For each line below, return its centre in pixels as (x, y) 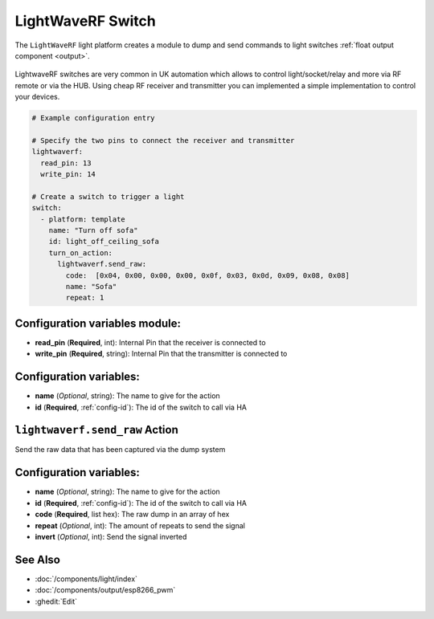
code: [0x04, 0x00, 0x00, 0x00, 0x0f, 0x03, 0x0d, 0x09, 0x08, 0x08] (207, 275)
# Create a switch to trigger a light (108, 196)
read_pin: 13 (66, 163)
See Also (37, 559)
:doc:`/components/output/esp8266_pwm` (105, 590)
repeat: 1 (85, 298)
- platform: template (83, 219)
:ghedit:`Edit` (56, 601)
